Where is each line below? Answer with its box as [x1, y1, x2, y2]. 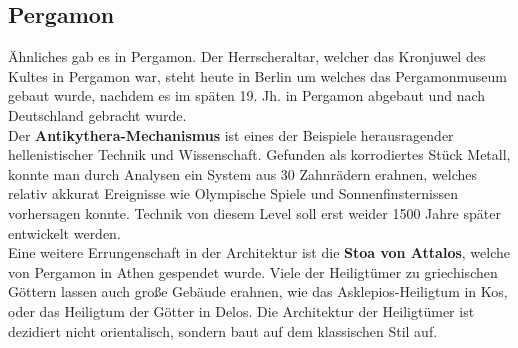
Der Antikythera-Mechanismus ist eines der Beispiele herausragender [8, 124, 454, 145]
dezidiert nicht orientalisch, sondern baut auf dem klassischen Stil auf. [8, 320, 438, 341]
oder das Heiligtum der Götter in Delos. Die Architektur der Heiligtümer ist [8, 300, 475, 321]
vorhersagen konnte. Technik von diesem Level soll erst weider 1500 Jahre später [8, 202, 501, 223]
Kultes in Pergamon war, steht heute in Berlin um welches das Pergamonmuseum [8, 65, 507, 86]
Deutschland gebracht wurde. [8, 104, 187, 125]
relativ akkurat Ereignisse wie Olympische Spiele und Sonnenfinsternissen [8, 183, 459, 204]
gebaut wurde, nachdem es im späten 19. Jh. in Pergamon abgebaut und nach [8, 85, 486, 106]
